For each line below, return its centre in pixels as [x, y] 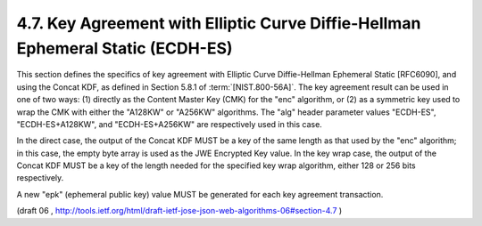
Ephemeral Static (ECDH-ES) [125, 48]
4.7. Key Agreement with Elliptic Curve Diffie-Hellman [219, 23]
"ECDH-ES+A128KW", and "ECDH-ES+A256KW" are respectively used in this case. [170, 124]
